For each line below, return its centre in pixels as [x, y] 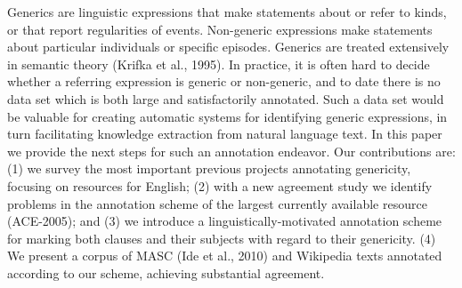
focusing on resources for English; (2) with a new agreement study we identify [220, 185]
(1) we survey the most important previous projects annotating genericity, [209, 168]
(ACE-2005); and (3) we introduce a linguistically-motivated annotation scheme [225, 221]
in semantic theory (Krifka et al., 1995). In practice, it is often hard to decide [219, 64]
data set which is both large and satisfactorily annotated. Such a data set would [226, 98]
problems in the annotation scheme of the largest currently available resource [217, 203]
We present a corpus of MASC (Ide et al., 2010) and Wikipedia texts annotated [225, 256]
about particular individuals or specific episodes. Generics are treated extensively [228, 47]
